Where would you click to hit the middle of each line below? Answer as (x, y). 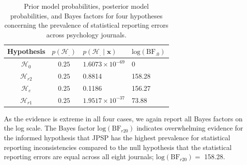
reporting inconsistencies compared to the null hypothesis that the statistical (118, 147)
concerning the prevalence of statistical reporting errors (86, 25)
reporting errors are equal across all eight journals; (79, 157)
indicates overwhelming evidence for (190, 128)
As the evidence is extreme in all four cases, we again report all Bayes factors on (123, 118)
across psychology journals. (86, 34)
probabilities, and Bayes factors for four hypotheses (86, 15)
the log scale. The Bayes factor (50, 128)
